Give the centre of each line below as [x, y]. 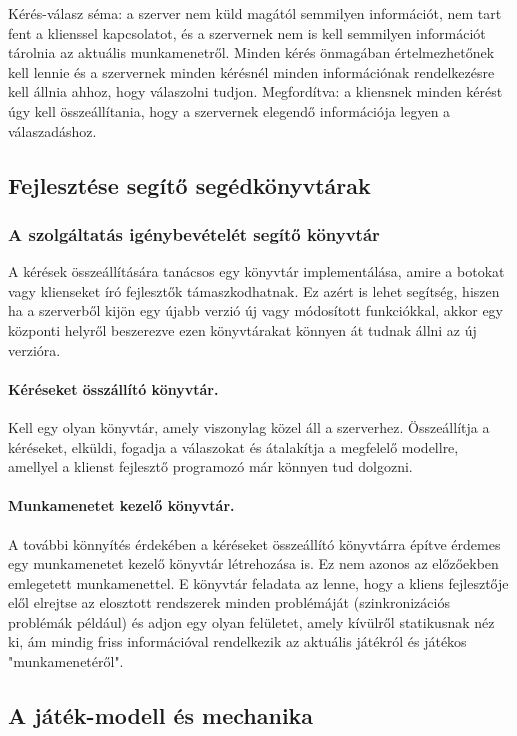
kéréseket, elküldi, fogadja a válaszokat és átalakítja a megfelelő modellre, [233, 446]
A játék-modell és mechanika [161, 715]
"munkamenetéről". [66, 661]
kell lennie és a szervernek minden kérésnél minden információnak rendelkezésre [251, 71]
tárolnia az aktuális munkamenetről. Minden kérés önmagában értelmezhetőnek [251, 52]
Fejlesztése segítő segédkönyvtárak [189, 184]
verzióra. [34, 349]
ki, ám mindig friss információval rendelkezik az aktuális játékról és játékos [237, 641]
